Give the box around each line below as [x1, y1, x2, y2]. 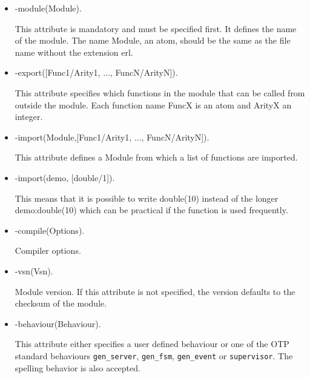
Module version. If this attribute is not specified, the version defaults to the [15, 285, 295, 297]
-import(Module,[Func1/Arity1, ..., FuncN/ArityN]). [15, 130, 209, 143]
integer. [15, 110, 43, 123]
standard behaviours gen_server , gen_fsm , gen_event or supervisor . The [15, 349, 293, 362]
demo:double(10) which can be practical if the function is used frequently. [15, 204, 288, 216]
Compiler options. [15, 244, 81, 257]
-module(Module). [15, 2, 82, 14]
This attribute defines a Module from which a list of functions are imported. [15, 151, 298, 164]
